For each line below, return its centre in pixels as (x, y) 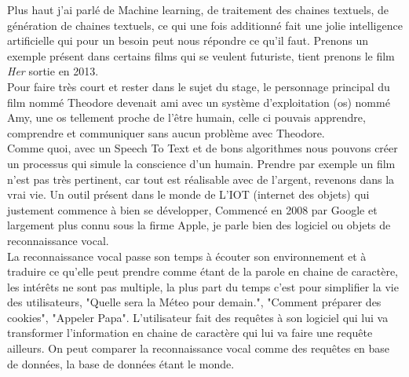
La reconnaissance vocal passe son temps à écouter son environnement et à (187, 256)
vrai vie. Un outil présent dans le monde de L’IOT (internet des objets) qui (188, 194)
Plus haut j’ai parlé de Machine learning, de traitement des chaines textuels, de (198, 9)
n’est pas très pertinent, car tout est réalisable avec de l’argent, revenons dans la (201, 179)
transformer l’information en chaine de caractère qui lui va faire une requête (190, 333)
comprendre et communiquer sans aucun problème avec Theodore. (166, 132)
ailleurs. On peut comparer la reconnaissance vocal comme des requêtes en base (199, 348)
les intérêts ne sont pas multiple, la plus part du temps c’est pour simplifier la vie (203, 286)
